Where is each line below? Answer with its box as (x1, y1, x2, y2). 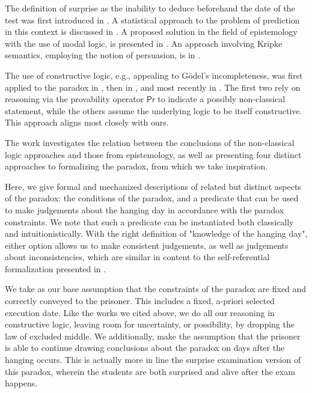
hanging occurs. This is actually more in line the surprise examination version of (5, 353, 301, 366)
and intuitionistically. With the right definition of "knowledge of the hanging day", (5, 227, 308, 240)
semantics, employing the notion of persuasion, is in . (5, 49, 201, 61)
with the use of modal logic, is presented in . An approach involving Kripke (5, 37, 283, 49)
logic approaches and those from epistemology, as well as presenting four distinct (5, 148, 302, 160)
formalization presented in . (5, 262, 106, 275)
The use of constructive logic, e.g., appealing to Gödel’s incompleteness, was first (5, 69, 303, 81)
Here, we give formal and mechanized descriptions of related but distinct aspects (5, 180, 301, 192)
